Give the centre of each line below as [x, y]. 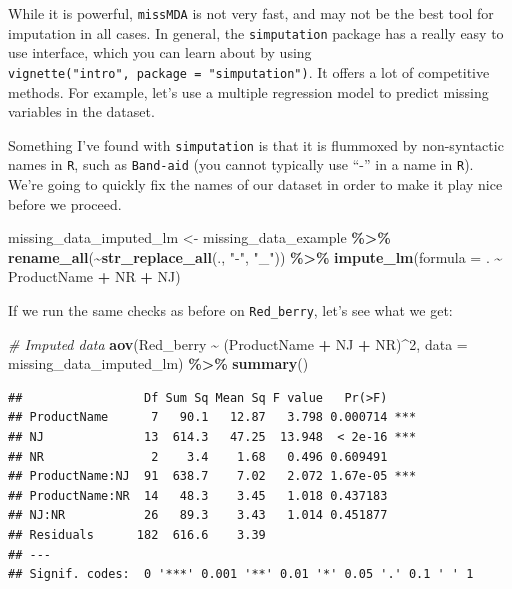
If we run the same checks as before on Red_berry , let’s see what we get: [230, 310]
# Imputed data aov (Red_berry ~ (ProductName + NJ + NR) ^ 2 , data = [238, 343]
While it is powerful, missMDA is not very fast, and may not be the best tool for [251, 13]
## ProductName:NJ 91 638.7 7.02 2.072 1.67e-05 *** [212, 476]
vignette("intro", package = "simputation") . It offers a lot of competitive [249, 71]
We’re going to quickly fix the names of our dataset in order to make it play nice [255, 184]
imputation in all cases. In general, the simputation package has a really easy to [256, 32]
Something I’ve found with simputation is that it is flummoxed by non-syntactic [256, 144]
